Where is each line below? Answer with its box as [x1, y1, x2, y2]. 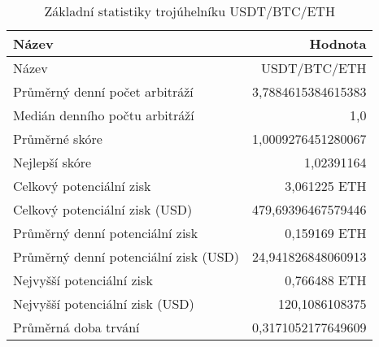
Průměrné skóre [13, 129, 102, 148]
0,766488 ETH [285, 271, 367, 289]
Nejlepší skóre [13, 153, 92, 171]
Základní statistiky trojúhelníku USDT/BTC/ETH [44, 2, 335, 20]
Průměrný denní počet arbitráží [13, 82, 194, 101]
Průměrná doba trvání [13, 318, 140, 336]
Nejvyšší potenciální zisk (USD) [13, 294, 194, 313]
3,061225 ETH [285, 176, 367, 195]
